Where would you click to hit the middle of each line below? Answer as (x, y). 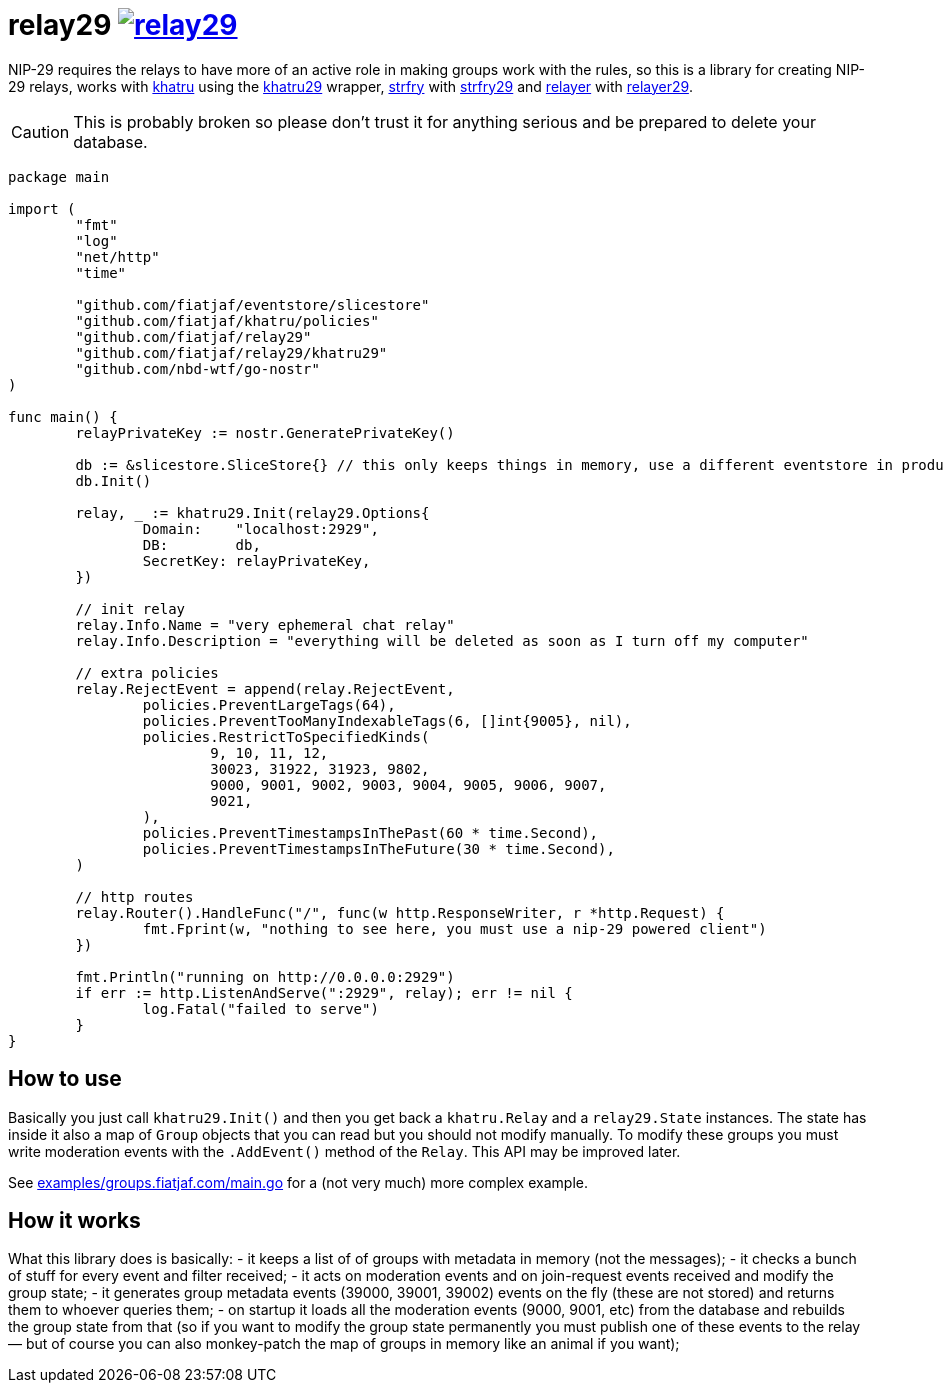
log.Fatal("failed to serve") (260, 1008)
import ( (42, 208)
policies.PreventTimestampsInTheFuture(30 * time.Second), (378, 848)
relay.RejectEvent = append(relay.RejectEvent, (265, 688)
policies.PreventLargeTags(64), (269, 704)
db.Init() (113, 480)
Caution (40, 131)
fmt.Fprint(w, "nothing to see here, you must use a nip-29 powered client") (454, 928)
